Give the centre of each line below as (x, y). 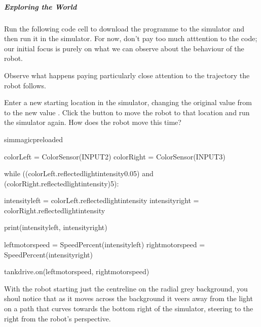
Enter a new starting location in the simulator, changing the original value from (128, 102)
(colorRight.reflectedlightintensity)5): (62, 183)
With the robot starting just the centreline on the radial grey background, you (126, 288)
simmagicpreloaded (34, 139)
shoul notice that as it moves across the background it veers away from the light (128, 298)
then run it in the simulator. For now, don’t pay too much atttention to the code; (131, 38)
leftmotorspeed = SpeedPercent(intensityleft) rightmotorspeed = (105, 244)
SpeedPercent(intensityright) (48, 254)
